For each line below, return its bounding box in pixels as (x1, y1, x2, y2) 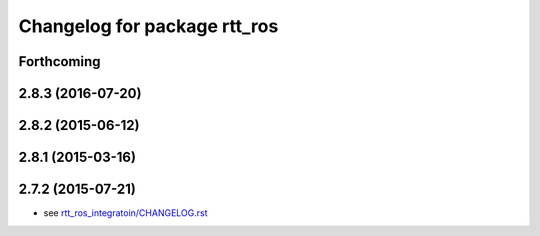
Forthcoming (18, 53, 101, 70)
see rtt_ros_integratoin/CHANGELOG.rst (43, 207, 209, 219)
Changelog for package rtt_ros (18, 15, 279, 37)
